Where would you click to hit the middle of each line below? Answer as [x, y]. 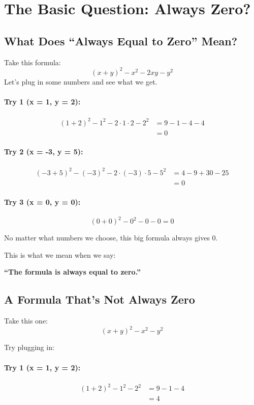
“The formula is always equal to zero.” [72, 272]
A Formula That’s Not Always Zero [100, 299]
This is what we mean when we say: [60, 254]
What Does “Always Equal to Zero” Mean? [121, 40]
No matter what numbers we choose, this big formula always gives [107, 238]
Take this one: [26, 321]
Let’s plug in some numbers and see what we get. [81, 81]
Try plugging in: [29, 347]
